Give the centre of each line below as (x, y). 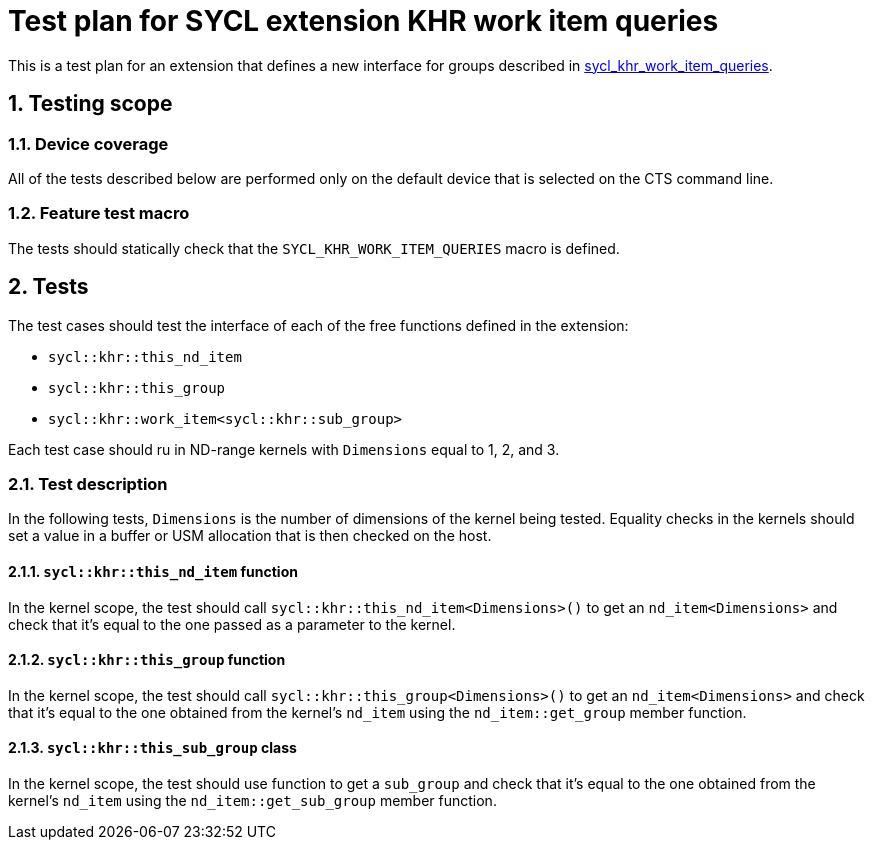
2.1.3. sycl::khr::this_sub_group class (152, 748)
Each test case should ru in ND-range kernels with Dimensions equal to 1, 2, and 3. (284, 449)
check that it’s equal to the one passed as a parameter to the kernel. (232, 624)
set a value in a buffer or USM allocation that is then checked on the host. (250, 536)
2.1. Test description (88, 483)
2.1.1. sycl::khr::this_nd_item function (153, 571)
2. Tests (48, 287)
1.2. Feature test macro (99, 213)
